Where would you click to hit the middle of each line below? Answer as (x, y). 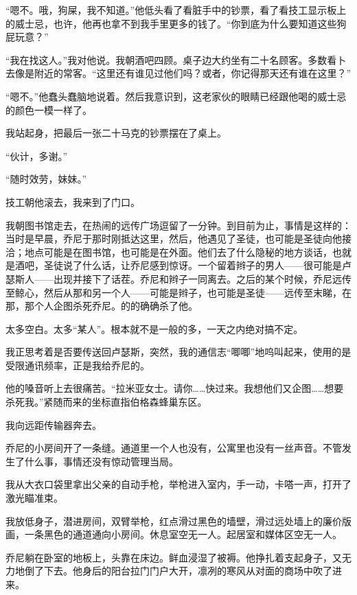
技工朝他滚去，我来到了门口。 (73, 201)
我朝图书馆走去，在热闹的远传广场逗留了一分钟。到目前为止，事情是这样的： (178, 225)
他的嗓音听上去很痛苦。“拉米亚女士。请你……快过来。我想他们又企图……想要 (175, 388)
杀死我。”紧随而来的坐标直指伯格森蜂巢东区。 (106, 402)
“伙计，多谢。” (37, 155)
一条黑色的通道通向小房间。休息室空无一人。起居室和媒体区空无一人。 (183, 534)
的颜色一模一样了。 (49, 109)
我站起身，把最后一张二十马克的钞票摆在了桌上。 (116, 133)
